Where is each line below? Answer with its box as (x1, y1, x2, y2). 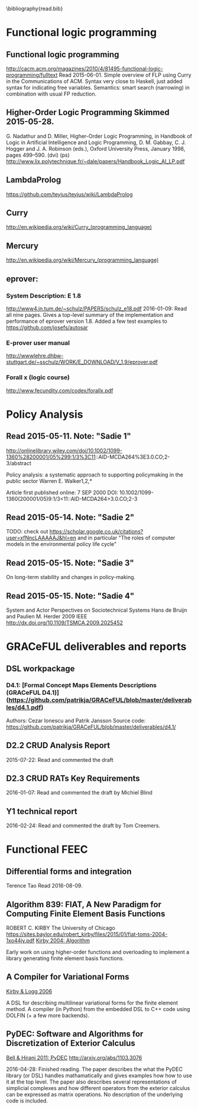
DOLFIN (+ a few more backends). (6, 1012, 90, 1019)
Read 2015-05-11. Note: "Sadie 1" (6, 431, 131, 441)
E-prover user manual (6, 338, 70, 347)
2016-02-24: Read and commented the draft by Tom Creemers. (6, 822, 161, 830)
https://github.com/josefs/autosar (6, 323, 89, 331)
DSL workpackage (6, 663, 75, 673)
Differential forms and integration (6, 866, 132, 876)
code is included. (6, 1097, 48, 1104)
